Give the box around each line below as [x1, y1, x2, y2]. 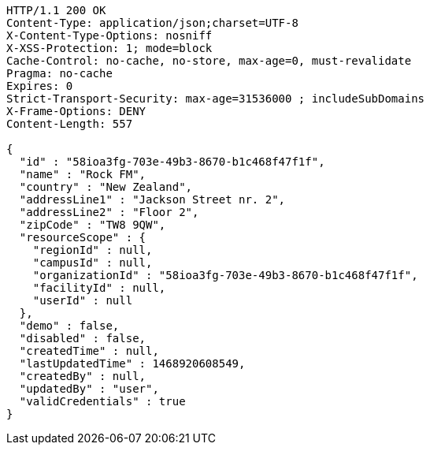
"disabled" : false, [19, 332, 146, 345]
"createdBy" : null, [19, 370, 146, 382]
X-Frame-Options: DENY [6, 105, 146, 117]
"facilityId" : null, [32, 281, 166, 294]
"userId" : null [32, 294, 133, 307]
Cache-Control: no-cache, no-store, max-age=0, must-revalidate [6, 54, 412, 67]
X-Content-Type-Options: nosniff [6, 29, 213, 42]
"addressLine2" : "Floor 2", [19, 206, 199, 218]
